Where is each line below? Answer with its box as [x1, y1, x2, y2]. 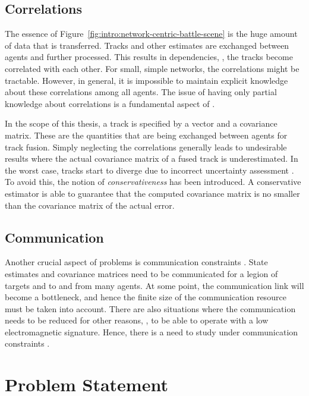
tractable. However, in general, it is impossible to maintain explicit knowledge [5, 74, 288, 86]
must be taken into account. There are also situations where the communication [5, 302, 296, 315]
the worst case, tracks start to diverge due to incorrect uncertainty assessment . [5, 164, 294, 176]
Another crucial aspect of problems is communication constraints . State [5, 256, 268, 268]
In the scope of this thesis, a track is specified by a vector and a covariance [5, 117, 278, 130]
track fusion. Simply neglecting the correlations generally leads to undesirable [5, 140, 287, 153]
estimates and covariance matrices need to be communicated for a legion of [5, 267, 278, 279]
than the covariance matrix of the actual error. [5, 199, 175, 211]
